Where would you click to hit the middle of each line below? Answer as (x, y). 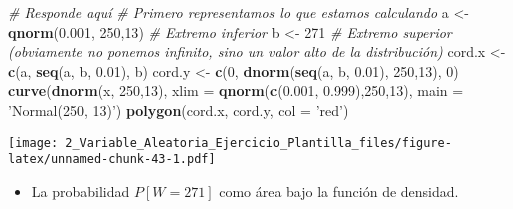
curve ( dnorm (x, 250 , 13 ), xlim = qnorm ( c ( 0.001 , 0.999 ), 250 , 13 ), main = (236, 90)
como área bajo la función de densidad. (339, 190)
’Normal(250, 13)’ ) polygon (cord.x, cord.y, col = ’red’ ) (178, 109)
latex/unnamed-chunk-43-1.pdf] (112, 159)
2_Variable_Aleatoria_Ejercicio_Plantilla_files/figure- (258, 142)
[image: (33, 142)
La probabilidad (80, 190)
